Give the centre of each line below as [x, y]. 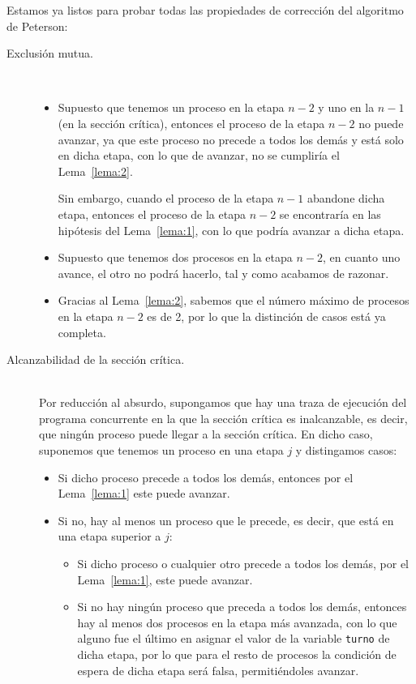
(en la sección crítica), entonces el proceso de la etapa [191, 123]
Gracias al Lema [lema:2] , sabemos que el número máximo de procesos [234, 300]
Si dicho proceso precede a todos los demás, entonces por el [206, 477]
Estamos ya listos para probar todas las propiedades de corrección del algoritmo [205, 10]
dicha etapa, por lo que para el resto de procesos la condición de [237, 654]
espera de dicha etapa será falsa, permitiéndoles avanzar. [218, 670]
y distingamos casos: [346, 450]
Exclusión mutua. [50, 53]
